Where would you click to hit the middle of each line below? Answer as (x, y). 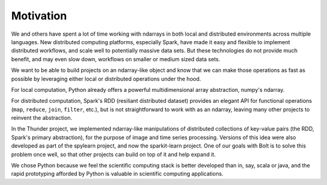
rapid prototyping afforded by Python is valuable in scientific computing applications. (117, 174)
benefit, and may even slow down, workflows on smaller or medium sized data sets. (116, 59)
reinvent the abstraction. (42, 118)
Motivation (39, 16)
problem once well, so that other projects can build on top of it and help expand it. (114, 154)
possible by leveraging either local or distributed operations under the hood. (106, 79)
